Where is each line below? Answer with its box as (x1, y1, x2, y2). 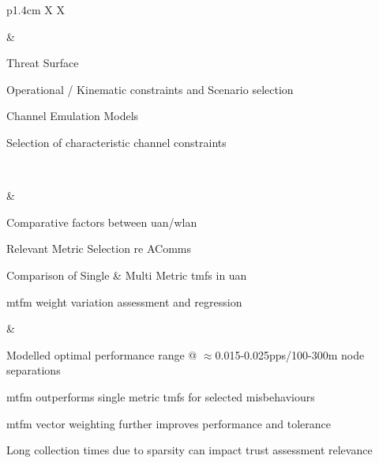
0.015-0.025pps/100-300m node (215, 346, 365, 363)
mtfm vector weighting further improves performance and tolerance (6, 415, 332, 431)
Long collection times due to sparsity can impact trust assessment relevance (6, 442, 373, 458)
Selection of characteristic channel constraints (6, 134, 227, 150)
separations (6, 362, 61, 378)
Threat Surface (6, 55, 79, 71)
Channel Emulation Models (6, 107, 139, 124)
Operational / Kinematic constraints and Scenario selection (6, 81, 294, 97)
